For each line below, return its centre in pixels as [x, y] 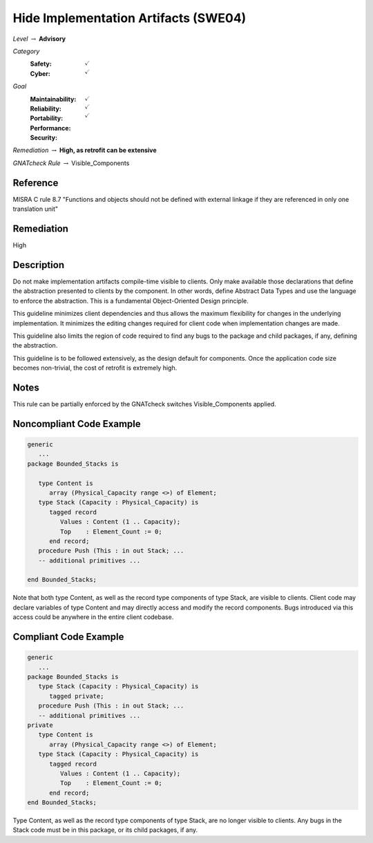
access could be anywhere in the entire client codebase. [93, 617]
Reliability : [46, 108]
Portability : [47, 118]
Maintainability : [53, 99]
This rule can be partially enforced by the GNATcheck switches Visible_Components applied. [144, 404]
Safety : [41, 64]
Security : [44, 138]
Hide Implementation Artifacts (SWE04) [130, 18]
